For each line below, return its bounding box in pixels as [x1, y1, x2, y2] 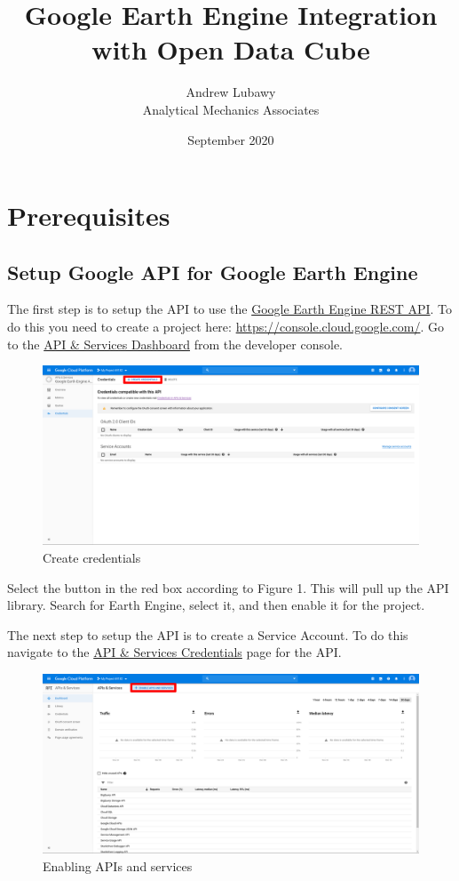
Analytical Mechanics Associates [142, 100, 320, 118]
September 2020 [187, 130, 274, 148]
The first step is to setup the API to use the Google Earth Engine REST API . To [7, 300, 453, 318]
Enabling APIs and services [43, 856, 193, 875]
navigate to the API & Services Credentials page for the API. [7, 643, 342, 661]
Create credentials [43, 548, 141, 566]
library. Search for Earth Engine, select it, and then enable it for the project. [7, 596, 425, 614]
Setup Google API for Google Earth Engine [7, 258, 418, 285]
